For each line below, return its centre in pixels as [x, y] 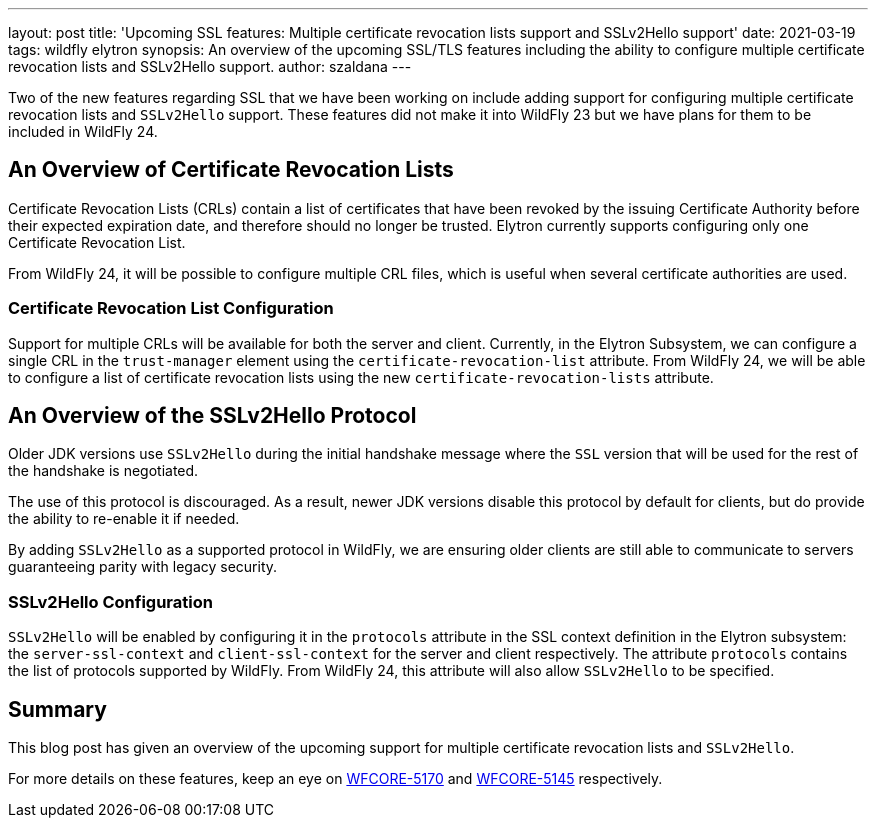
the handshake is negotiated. [103, 471]
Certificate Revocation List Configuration [171, 308]
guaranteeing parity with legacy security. [143, 567]
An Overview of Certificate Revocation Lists [231, 170]
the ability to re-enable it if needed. [124, 519]
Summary [57, 709]
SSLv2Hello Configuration [110, 601]
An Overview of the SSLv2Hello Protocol [212, 416]
